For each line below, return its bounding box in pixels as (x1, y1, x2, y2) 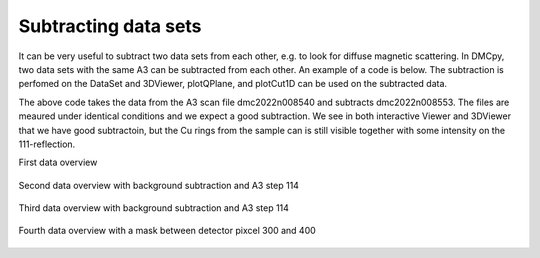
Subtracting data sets (18, 15, 202, 37)
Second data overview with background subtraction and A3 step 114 (18, 179, 300, 191)
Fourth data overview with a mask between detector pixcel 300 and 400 (18, 225, 317, 237)
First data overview (18, 156, 98, 169)
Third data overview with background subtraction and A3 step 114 (18, 202, 290, 214)
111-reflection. (18, 138, 76, 150)
